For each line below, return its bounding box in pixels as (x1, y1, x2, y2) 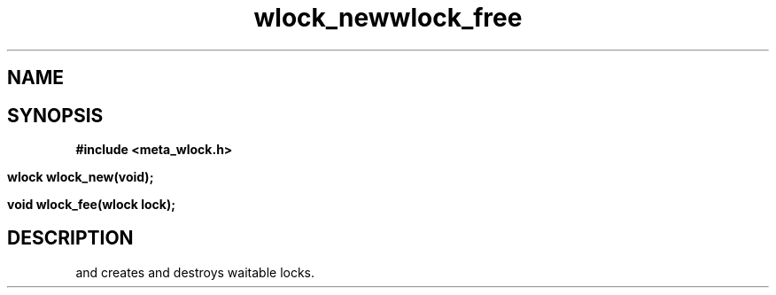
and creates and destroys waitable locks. (75, 264, 315, 280)
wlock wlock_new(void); (7, 169, 154, 185)
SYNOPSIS (7, 104, 104, 127)
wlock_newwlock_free (253, 3, 523, 33)
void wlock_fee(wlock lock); (7, 197, 175, 213)
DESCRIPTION (7, 227, 134, 250)
